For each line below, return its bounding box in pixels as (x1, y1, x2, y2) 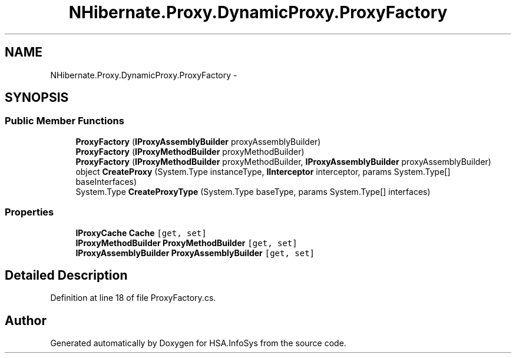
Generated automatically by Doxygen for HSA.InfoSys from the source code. (50, 338, 346, 349)
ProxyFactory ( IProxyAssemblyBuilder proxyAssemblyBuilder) (75, 136, 321, 147)
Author (5, 313, 47, 328)
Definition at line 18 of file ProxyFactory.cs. (50, 293, 216, 303)
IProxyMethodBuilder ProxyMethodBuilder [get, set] (75, 237, 297, 248)
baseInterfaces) (75, 176, 137, 187)
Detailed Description (5, 267, 128, 283)
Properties (5, 206, 54, 218)
